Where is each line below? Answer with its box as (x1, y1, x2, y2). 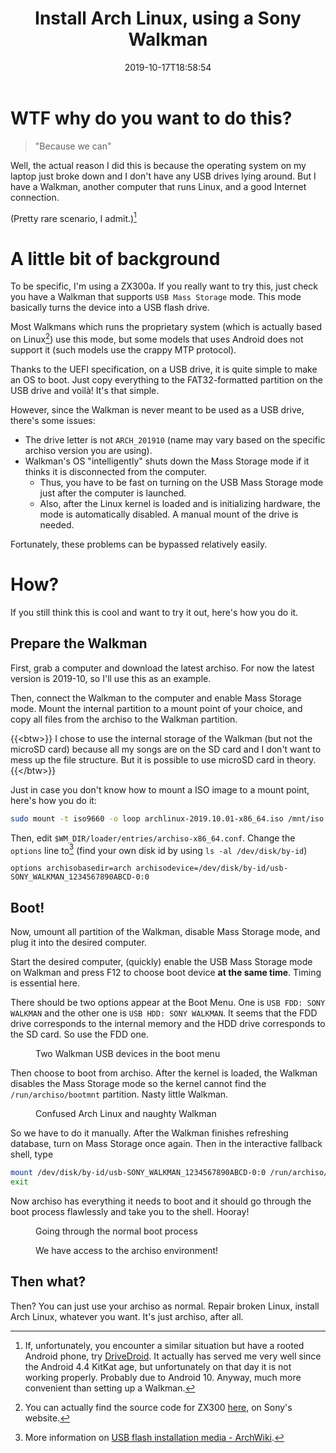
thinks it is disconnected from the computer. (24, 465, 207, 477)
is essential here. (10, 977, 80, 989)
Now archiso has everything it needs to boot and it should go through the (10, 1195, 312, 1207)
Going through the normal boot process (35, 1225, 198, 1237)
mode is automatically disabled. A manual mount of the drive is (39, 508, 299, 520)
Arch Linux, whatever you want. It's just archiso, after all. (10, 1310, 244, 1322)
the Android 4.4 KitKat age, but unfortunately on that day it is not (24, 1360, 292, 1372)
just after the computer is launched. (39, 487, 187, 499)
